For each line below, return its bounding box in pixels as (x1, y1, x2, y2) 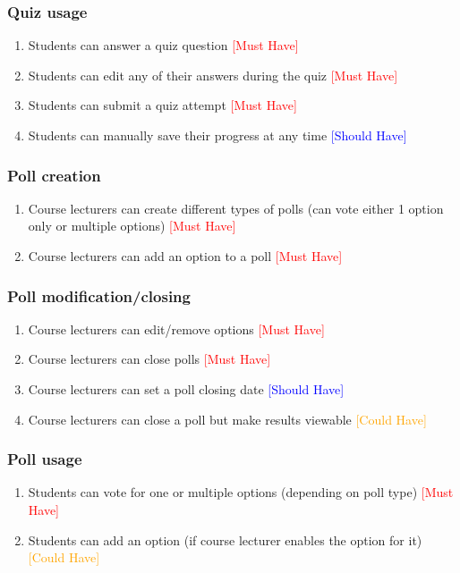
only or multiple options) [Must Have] (28, 216, 236, 235)
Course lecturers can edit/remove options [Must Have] (28, 319, 325, 338)
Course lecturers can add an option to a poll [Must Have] (28, 247, 343, 265)
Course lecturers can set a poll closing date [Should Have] (28, 380, 345, 398)
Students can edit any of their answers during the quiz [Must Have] (28, 65, 398, 84)
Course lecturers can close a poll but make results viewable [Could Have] (28, 409, 427, 428)
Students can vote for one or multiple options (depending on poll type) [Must (28, 483, 454, 501)
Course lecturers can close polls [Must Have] (28, 350, 271, 368)
